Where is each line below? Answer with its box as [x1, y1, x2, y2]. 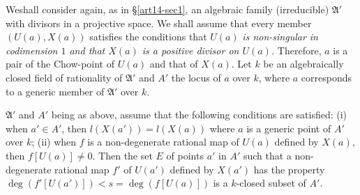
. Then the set [92, 148, 153, 162]
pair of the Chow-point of [6, 56, 115, 71]
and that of [149, 56, 198, 71]
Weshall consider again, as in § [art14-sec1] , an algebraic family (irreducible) [6, 2, 329, 16]
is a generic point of [246, 120, 331, 135]
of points [166, 148, 204, 162]
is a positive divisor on [142, 42, 239, 57]
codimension [6, 42, 58, 57]
